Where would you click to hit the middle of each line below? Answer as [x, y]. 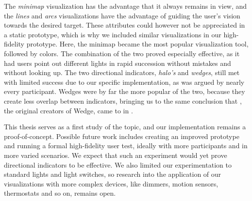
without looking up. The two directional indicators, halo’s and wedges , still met [122, 72]
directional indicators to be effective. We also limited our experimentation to [118, 164]
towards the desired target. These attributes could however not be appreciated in [125, 25]
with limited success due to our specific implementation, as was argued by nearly [124, 82]
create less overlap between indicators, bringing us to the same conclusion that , [123, 100]
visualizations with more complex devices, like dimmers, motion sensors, [111, 183]
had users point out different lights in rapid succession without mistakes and [118, 63]
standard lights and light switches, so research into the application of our [113, 174]
